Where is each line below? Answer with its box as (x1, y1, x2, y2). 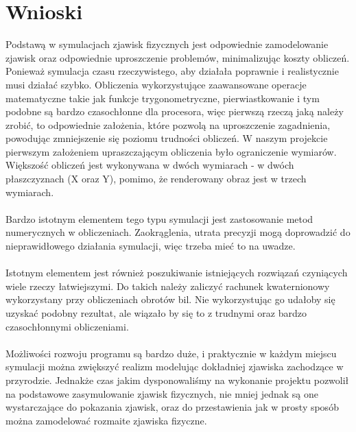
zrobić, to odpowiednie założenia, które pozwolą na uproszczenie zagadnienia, (5, 117, 331, 132)
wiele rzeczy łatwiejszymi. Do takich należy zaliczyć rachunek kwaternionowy (5, 278, 330, 293)
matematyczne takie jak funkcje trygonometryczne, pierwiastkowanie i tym (5, 91, 320, 105)
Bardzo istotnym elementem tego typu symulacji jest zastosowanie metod (5, 211, 313, 226)
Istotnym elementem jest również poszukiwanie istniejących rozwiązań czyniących (5, 265, 348, 280)
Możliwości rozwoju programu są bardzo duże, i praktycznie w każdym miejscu (5, 346, 337, 360)
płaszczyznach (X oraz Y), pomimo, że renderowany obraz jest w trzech (5, 171, 307, 186)
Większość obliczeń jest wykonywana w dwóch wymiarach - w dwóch (5, 158, 294, 172)
